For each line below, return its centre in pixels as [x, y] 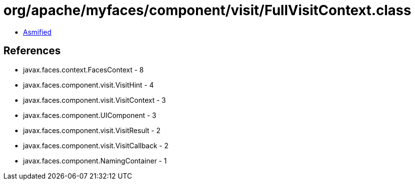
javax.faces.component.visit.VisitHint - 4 [88, 85]
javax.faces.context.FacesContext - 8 [84, 69]
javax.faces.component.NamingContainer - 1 [95, 161]
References [32, 51]
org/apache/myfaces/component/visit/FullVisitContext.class [207, 10]
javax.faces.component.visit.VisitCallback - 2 [96, 145]
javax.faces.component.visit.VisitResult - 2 [92, 130]
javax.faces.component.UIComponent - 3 [90, 115]
